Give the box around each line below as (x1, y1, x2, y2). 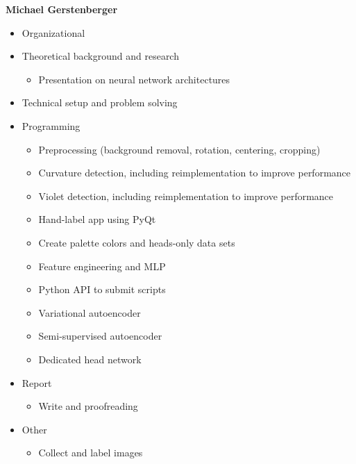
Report (22, 375, 52, 390)
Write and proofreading (38, 399, 138, 413)
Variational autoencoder (38, 305, 141, 320)
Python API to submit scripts (38, 282, 166, 297)
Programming (22, 118, 80, 133)
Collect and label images (38, 445, 143, 460)
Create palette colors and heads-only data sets (38, 235, 235, 249)
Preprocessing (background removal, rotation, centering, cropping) (38, 142, 321, 156)
